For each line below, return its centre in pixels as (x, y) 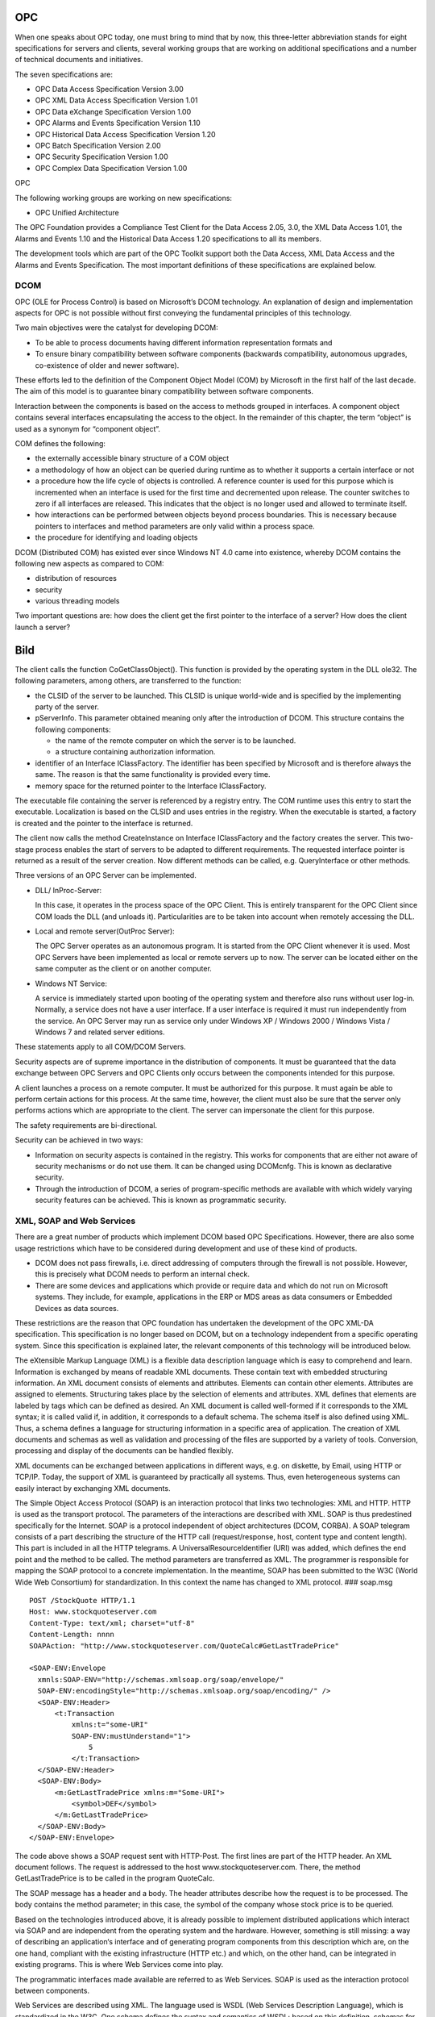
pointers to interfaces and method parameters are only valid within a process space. (175, 526)
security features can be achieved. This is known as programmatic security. (161, 1200)
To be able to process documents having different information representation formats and (184, 342)
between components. (52, 1990)
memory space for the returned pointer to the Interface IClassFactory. (151, 786)
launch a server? (43, 627)
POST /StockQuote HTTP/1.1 (83, 1601)
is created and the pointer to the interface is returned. (104, 823)
